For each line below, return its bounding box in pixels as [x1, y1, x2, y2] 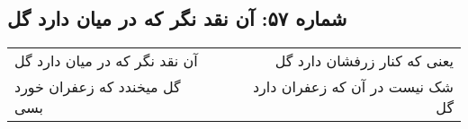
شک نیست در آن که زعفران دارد [252, 76, 454, 98]
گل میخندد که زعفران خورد [14, 76, 181, 98]
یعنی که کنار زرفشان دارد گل [274, 50, 454, 72]
